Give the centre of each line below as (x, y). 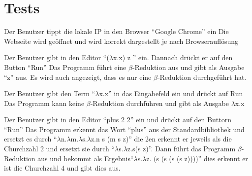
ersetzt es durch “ (31, 139)
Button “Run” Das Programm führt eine (65, 67)
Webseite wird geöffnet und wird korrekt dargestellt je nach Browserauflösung (121, 41)
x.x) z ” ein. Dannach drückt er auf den (173, 57)
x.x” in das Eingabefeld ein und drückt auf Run (171, 93)
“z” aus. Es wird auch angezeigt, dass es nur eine (78, 77)
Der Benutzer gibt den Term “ (50, 93)
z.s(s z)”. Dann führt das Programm (181, 149)
